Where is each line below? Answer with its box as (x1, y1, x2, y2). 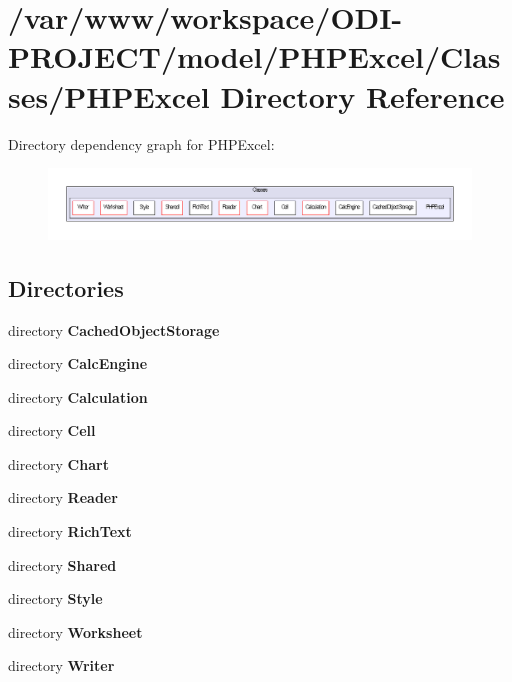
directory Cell (8, 420, 96, 441)
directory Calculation (8, 386, 148, 407)
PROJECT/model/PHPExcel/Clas (8, 36, 501, 77)
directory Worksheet (8, 621, 143, 642)
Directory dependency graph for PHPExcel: (8, 133, 275, 154)
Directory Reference (220, 75, 505, 116)
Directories (8, 272, 124, 303)
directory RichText (8, 521, 132, 542)
